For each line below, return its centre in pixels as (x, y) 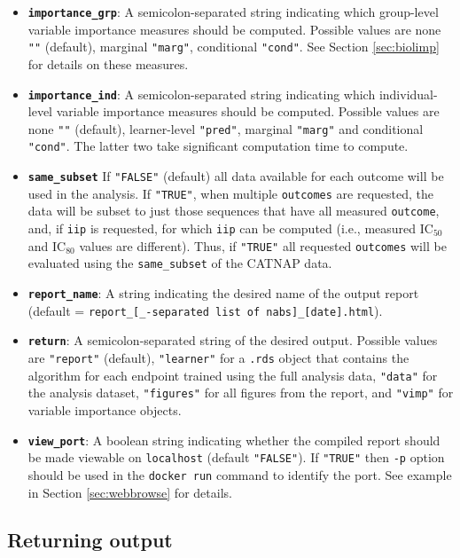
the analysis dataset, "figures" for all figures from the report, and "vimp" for (241, 393)
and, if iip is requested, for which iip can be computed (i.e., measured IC (230, 228)
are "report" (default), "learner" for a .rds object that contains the (218, 357)
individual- (408, 94)
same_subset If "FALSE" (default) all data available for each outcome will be (236, 176)
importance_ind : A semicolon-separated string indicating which (202, 94)
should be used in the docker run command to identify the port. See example (240, 474)
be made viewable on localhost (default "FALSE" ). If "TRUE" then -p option (236, 457)
